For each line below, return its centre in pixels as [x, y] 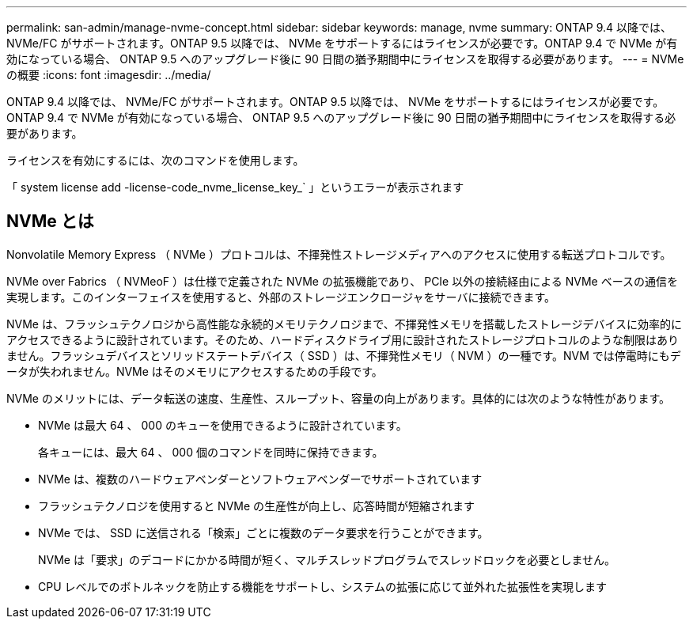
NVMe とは [50, 222]
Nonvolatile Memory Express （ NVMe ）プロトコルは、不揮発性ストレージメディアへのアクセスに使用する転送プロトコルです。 [339, 254]
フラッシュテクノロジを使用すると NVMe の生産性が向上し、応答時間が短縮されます [257, 506]
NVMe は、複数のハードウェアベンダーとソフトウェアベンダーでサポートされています [260, 479]
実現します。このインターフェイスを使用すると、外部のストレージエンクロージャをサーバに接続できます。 [281, 297]
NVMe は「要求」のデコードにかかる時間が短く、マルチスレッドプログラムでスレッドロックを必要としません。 [327, 559]
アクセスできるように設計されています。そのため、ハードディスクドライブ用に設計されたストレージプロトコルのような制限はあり [343, 339]
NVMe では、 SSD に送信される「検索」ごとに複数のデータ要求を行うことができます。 [263, 532]
